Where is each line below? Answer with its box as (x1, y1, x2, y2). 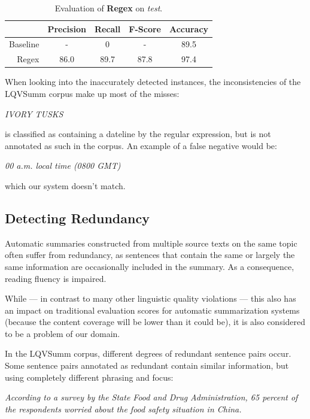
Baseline (9, 38, 39, 50)
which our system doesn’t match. (5, 179, 126, 192)
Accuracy (169, 22, 209, 35)
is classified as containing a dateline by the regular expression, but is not (5, 127, 271, 140)
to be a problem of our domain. (5, 327, 120, 339)
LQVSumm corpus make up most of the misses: (5, 87, 180, 99)
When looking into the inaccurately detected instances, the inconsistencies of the (5, 75, 301, 88)
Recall (94, 22, 121, 35)
